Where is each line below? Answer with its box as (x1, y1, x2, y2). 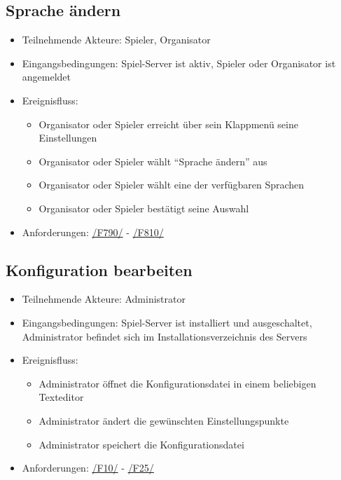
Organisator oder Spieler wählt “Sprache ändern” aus (39, 153, 267, 168)
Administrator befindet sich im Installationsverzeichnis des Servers (22, 329, 307, 343)
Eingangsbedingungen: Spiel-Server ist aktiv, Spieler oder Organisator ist (22, 55, 336, 70)
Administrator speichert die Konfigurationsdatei (39, 437, 244, 451)
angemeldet (22, 69, 71, 84)
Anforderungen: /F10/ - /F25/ (22, 460, 154, 475)
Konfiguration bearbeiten (6, 259, 193, 280)
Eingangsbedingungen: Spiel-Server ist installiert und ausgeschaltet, (22, 315, 312, 329)
